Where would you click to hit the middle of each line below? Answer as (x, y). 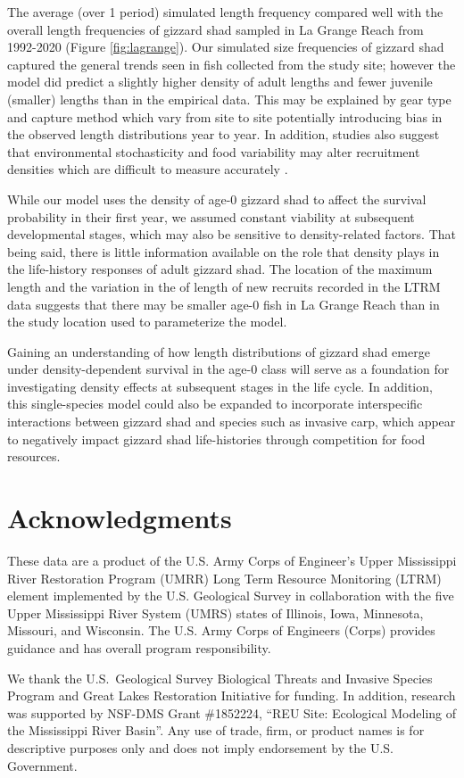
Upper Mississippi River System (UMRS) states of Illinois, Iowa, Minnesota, (215, 612)
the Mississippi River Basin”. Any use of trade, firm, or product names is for (216, 730)
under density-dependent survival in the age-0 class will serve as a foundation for (228, 369)
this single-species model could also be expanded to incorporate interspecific (215, 404)
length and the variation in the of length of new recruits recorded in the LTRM (224, 286)
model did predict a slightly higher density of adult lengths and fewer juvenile (220, 82)
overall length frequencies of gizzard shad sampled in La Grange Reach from (215, 29)
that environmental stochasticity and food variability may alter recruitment (214, 151)
